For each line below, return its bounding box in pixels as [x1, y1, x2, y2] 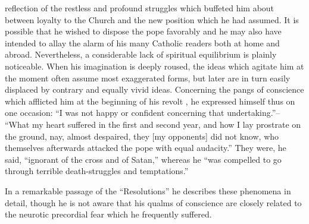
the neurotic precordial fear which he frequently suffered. [5, 208, 212, 220]
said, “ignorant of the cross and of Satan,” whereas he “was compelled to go [5, 153, 282, 165]
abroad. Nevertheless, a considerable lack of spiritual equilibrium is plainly [5, 48, 277, 61]
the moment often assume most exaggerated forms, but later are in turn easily [5, 71, 291, 84]
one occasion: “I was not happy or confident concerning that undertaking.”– [5, 106, 280, 119]
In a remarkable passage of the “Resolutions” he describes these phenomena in [5, 184, 291, 197]
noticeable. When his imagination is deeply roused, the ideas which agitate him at [5, 59, 304, 72]
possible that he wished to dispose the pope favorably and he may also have [5, 25, 282, 37]
